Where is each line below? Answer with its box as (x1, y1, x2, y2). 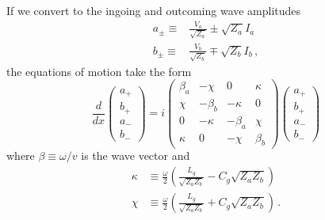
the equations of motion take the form (6, 63, 192, 79)
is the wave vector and (81, 147, 190, 164)
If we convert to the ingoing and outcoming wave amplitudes (6, 2, 301, 18)
